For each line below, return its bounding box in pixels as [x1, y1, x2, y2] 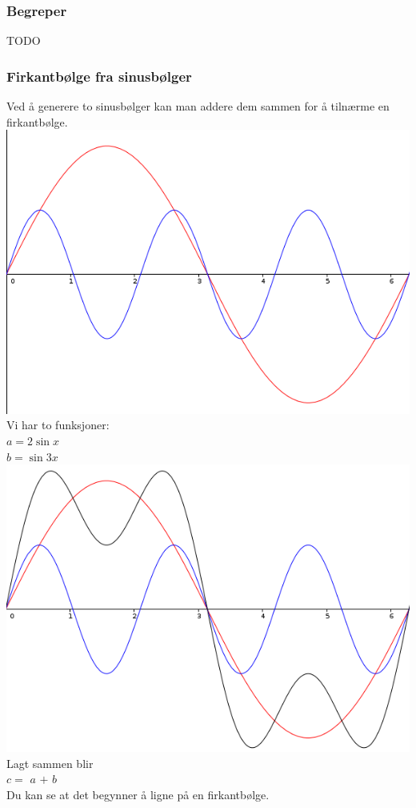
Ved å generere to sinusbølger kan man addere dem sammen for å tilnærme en [6, 98, 390, 115]
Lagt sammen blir [6, 754, 94, 771]
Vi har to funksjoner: [6, 416, 110, 433]
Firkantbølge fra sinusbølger [6, 66, 192, 86]
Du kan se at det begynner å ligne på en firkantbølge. [6, 786, 270, 802]
